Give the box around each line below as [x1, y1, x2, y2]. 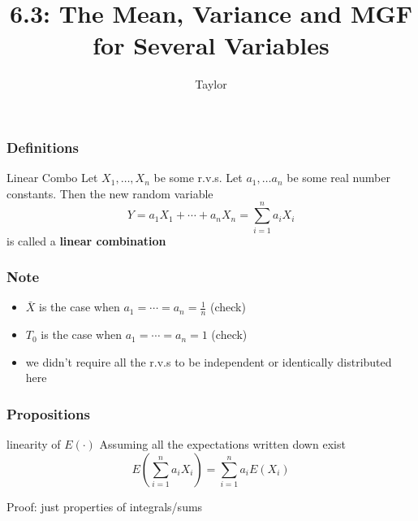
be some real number [287, 169, 390, 186]
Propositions [6, 403, 90, 423]
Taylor [195, 76, 227, 93]
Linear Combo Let [6, 169, 98, 186]
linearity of [6, 436, 61, 453]
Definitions [6, 137, 79, 157]
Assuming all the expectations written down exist [99, 436, 346, 453]
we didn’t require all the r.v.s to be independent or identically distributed [25, 353, 392, 370]
